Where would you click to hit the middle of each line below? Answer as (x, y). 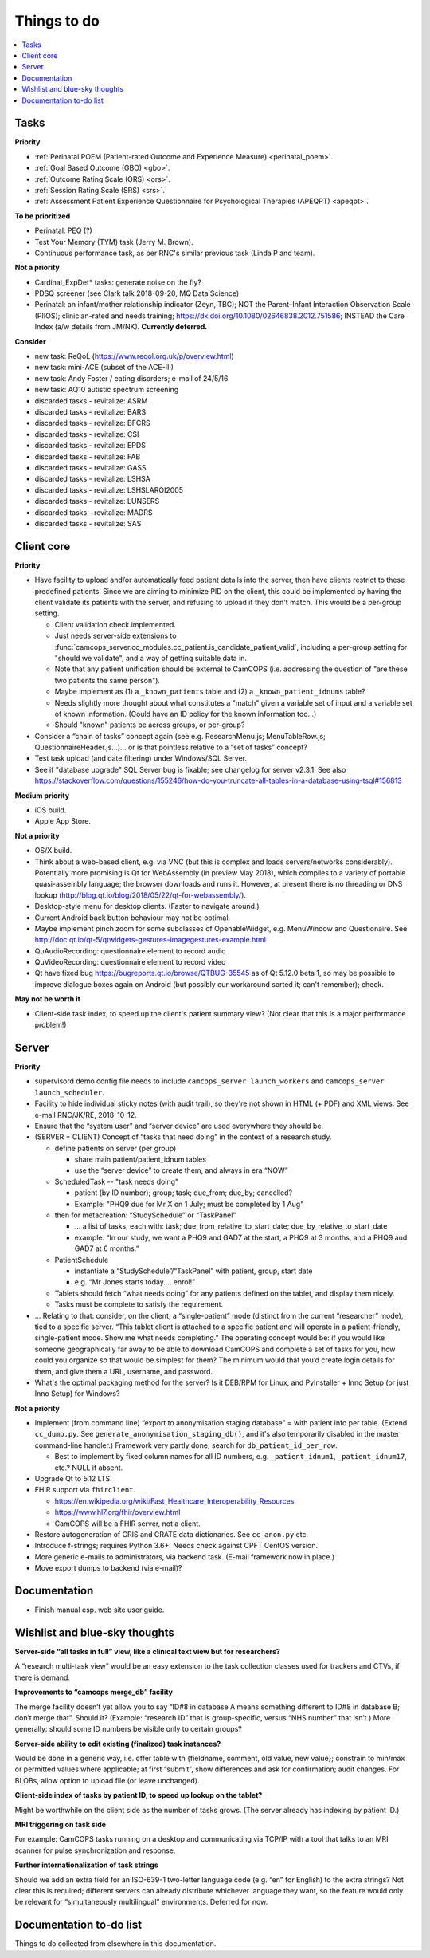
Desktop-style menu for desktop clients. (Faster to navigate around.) (147, 906)
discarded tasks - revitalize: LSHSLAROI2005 (109, 489)
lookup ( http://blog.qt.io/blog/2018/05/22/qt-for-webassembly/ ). (141, 895)
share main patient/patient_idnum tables (141, 1159)
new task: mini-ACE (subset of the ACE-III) (104, 368)
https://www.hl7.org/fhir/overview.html (117, 1512)
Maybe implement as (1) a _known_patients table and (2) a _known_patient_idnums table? (210, 692)
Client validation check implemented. (115, 624)
